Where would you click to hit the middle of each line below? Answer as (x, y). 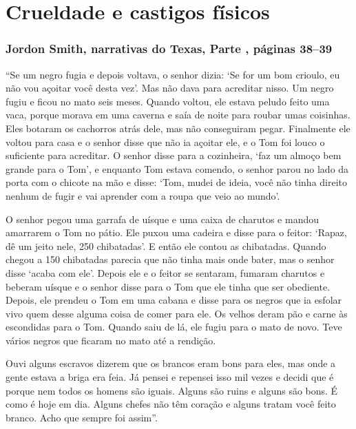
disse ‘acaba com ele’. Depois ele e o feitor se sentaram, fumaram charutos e (165, 272)
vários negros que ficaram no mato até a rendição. (111, 340)
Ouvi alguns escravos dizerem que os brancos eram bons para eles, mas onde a (171, 363)
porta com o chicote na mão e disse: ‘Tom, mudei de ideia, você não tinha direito (177, 182)
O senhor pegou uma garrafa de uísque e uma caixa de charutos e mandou (162, 219)
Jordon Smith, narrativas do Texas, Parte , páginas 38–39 (169, 49)
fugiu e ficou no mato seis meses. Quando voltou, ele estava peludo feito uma (168, 101)
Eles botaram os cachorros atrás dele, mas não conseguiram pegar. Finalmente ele (178, 128)
